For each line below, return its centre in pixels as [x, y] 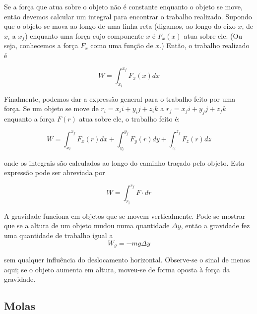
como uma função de [122, 45]
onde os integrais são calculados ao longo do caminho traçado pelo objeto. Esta [124, 162]
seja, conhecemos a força [41, 45]
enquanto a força [30, 118]
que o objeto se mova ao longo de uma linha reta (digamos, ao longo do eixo [120, 26]
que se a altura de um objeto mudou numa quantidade [87, 225]
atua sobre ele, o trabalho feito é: [129, 118]
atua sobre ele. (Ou [213, 35]
